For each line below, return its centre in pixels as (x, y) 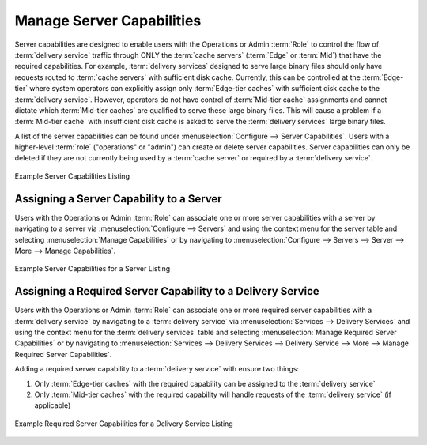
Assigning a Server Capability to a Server (118, 199)
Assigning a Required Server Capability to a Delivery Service (167, 291)
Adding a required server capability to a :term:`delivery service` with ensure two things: (157, 369)
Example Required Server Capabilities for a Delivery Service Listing (124, 424)
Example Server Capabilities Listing (72, 176)
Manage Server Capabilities (108, 21)
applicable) (53, 405)
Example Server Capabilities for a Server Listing (93, 269)
